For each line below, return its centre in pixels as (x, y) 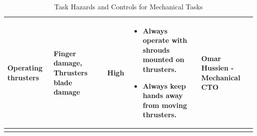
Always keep (164, 85)
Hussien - (217, 68)
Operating (25, 68)
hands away (163, 95)
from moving (165, 105)
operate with (165, 40)
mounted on (163, 59)
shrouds (156, 50)
